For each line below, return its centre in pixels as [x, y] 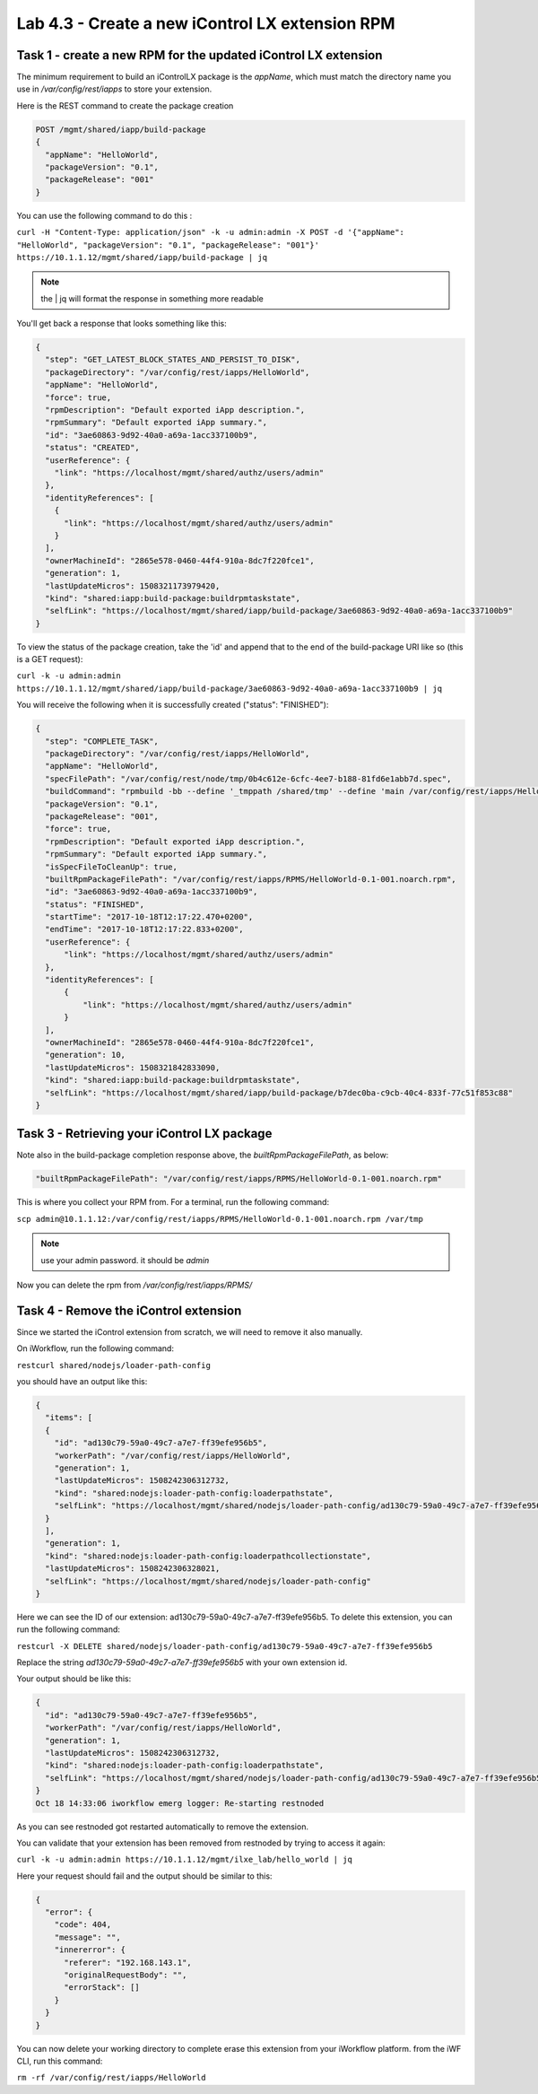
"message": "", [87, 1937]
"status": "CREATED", [93, 448]
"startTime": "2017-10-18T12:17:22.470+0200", [149, 917]
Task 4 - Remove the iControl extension [129, 1310]
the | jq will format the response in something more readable [152, 298]
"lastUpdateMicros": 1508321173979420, [133, 586]
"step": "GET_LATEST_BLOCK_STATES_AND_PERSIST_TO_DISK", [173, 360]
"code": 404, [83, 1925]
